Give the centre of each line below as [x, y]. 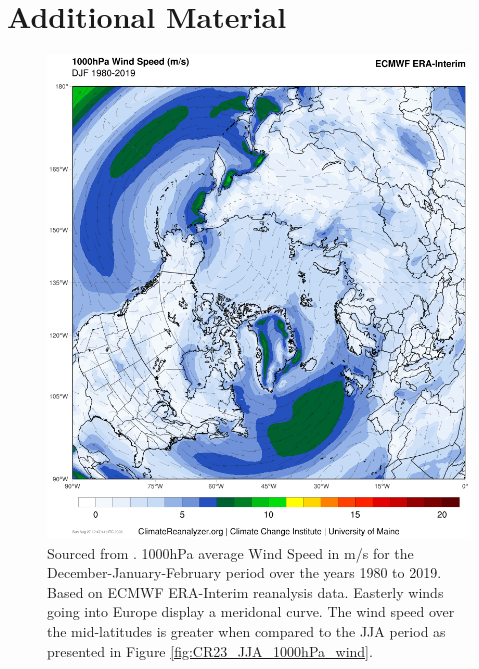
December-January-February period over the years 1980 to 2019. [244, 572]
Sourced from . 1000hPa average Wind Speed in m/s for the [230, 552]
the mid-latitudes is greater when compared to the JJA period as [246, 630]
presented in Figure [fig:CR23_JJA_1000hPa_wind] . [210, 650]
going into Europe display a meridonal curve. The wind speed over [251, 611]
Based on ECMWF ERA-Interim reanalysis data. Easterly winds [245, 591]
